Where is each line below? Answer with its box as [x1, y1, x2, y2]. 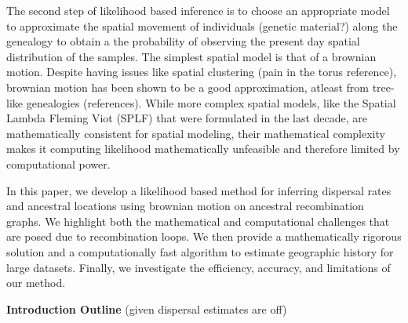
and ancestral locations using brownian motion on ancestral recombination [6, 198, 364, 214]
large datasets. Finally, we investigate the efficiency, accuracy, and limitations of [6, 259, 391, 275]
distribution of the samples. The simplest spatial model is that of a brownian [6, 48, 377, 64]
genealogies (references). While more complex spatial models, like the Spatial [26, 94, 396, 111]
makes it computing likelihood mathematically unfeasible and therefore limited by [6, 140, 400, 157]
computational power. [6, 155, 111, 172]
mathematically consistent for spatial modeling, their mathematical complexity [6, 125, 385, 141]
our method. [6, 274, 66, 291]
